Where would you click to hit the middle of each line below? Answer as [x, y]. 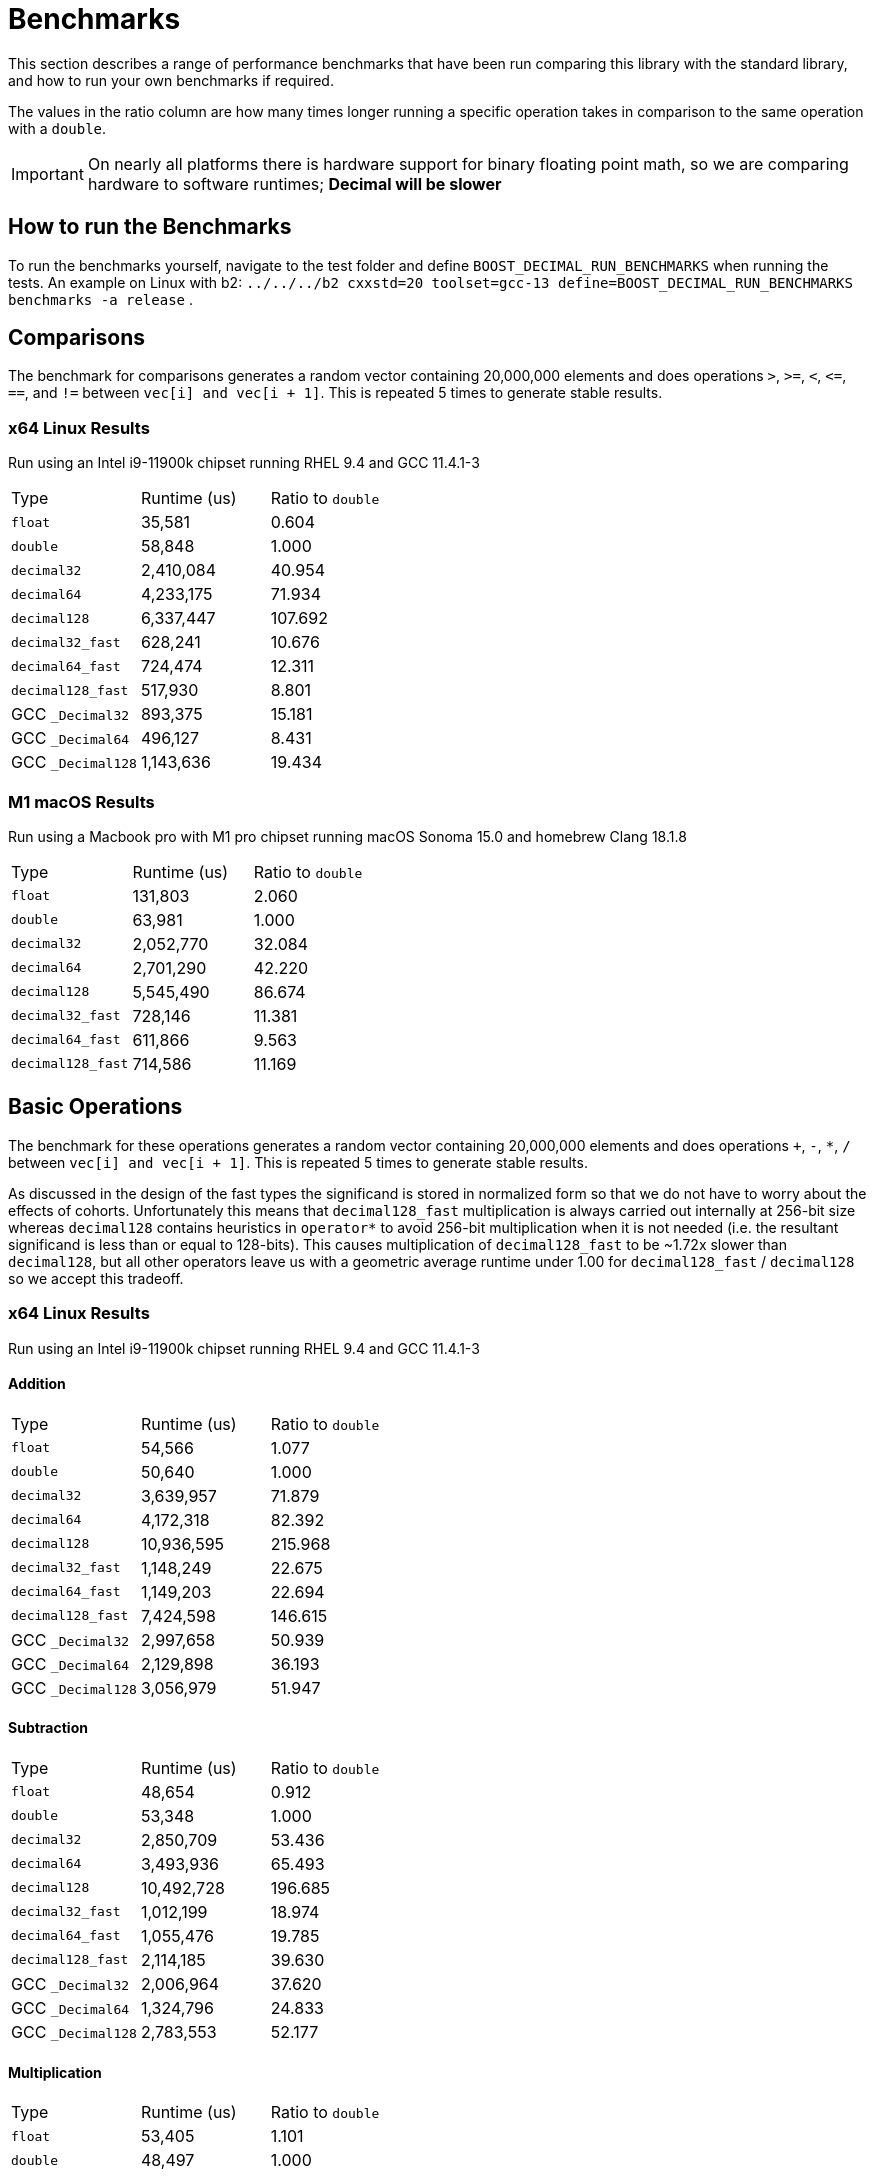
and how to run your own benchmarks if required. [171, 80]
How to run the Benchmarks [150, 227]
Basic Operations [95, 1107]
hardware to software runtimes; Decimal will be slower [294, 183]
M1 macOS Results [81, 801]
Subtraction [48, 1728]
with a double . [57, 128]
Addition [37, 1384]
